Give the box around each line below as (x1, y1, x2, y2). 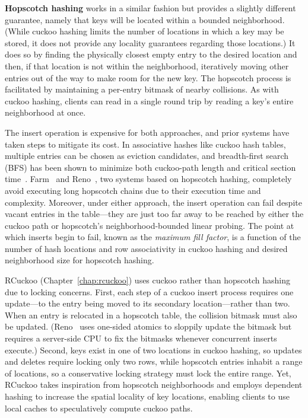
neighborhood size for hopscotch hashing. (5, 254, 154, 266)
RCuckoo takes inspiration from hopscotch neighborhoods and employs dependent (5, 378, 303, 391)
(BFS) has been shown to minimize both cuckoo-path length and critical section (5, 161, 296, 173)
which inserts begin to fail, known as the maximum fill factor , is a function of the (5, 231, 301, 243)
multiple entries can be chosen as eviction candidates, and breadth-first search (5, 149, 289, 162)
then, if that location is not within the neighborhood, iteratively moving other (5, 59, 289, 72)
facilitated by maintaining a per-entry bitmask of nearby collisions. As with (5, 83, 279, 95)
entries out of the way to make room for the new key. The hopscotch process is (5, 71, 291, 84)
